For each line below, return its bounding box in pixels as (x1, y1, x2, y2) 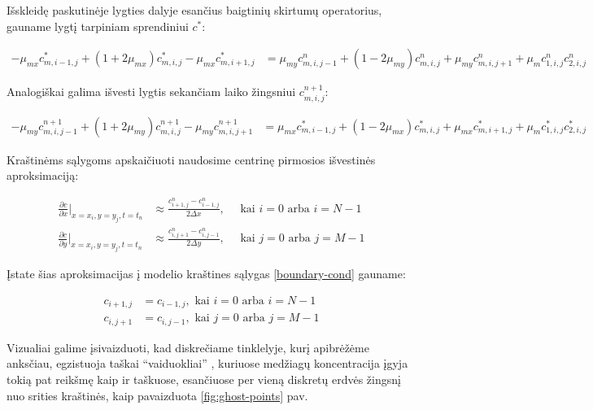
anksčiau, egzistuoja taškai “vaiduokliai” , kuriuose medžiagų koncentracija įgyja (7, 355, 408, 372)
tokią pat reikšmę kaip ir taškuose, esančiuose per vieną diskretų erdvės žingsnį (7, 370, 401, 387)
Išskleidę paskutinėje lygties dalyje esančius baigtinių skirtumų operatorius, (7, 2, 382, 18)
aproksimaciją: (7, 167, 79, 184)
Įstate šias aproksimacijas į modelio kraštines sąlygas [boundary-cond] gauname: (7, 265, 406, 282)
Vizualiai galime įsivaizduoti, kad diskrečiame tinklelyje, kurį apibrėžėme (7, 338, 369, 355)
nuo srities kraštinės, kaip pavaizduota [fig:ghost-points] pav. (7, 386, 308, 403)
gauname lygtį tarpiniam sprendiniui (7, 17, 189, 34)
